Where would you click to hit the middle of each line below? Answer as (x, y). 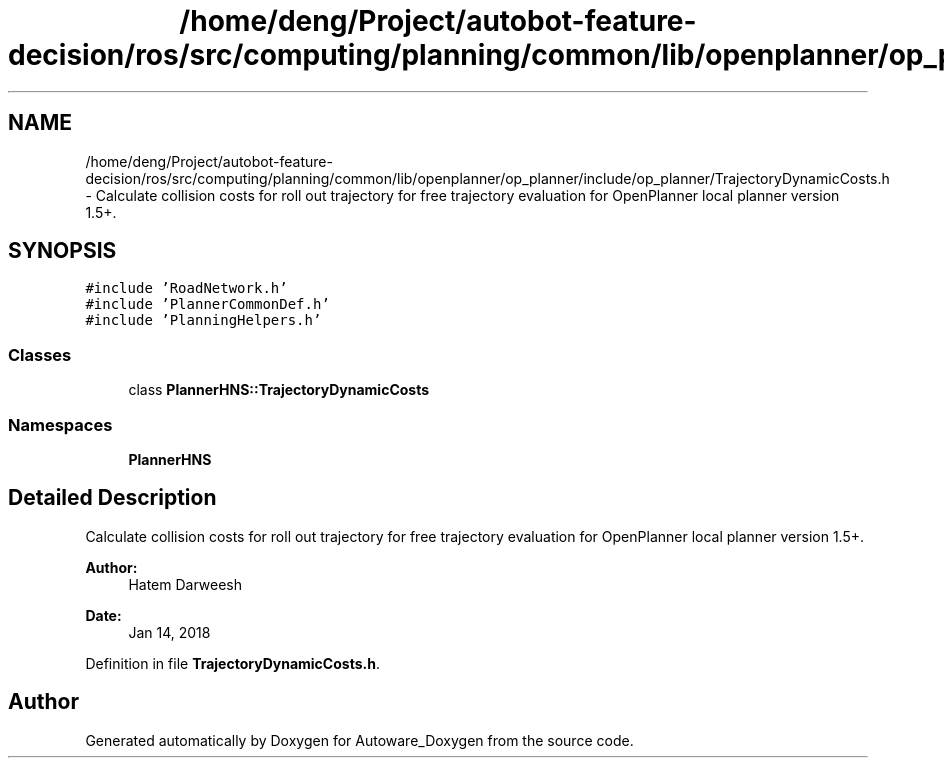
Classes (40, 354)
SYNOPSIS (62, 251)
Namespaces (60, 424)
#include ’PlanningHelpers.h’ (203, 320)
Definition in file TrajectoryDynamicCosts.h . (232, 663)
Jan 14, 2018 (169, 632)
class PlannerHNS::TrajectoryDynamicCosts (279, 390)
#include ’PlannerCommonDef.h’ (207, 304)
